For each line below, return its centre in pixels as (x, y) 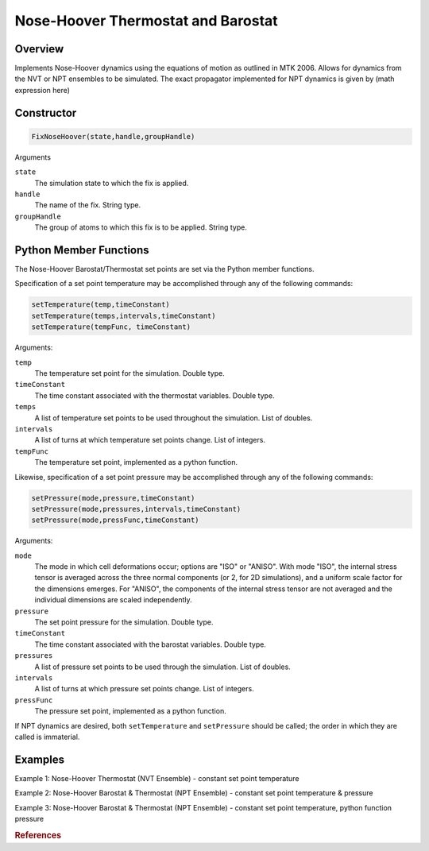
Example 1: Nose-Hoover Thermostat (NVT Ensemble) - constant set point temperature (157, 778)
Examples (40, 759)
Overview (39, 49)
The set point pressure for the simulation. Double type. (124, 622)
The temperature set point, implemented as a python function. (136, 462)
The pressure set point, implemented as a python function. (130, 711)
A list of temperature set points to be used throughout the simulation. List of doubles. (174, 418)
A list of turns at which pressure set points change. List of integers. (144, 689)
